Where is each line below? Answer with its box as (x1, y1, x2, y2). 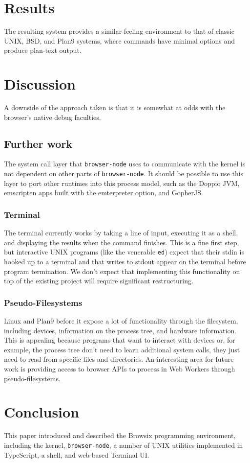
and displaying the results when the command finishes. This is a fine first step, (4, 237, 239, 247)
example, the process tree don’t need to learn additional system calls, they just (4, 344, 240, 354)
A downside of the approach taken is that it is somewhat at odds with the (4, 102, 226, 113)
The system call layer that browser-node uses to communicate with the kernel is (4, 159, 246, 169)
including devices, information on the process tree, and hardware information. (4, 325, 237, 335)
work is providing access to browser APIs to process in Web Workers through (4, 363, 235, 373)
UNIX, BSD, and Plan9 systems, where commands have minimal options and (4, 35, 235, 46)
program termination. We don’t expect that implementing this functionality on (4, 266, 240, 276)
